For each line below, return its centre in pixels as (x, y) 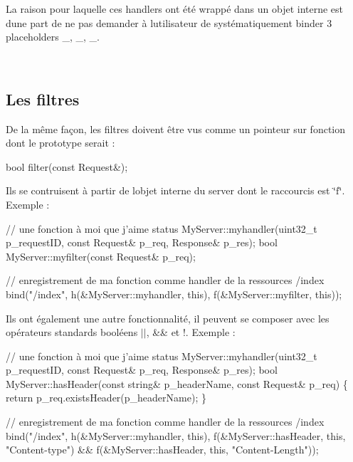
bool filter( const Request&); (67, 166)
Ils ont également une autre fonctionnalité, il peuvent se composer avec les (168, 318)
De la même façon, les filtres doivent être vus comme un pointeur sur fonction (176, 128)
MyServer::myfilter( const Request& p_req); (101, 256)
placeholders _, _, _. (53, 37)
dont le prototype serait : (60, 143)
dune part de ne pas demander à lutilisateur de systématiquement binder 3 (169, 22)
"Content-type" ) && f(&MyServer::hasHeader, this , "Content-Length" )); (162, 450)
